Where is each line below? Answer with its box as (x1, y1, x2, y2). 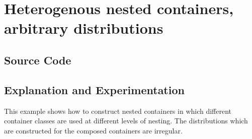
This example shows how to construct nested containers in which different (4, 105, 232, 116)
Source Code (4, 52, 71, 67)
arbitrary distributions (4, 18, 163, 38)
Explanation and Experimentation (4, 82, 185, 97)
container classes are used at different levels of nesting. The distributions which (4, 115, 248, 126)
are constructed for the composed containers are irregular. (4, 125, 183, 135)
